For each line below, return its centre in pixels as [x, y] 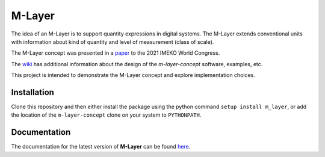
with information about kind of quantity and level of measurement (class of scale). [113, 42]
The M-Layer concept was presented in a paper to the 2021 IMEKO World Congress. [116, 53]
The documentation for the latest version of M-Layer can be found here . [101, 147]
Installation [32, 92]
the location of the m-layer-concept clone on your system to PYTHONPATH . [106, 115]
